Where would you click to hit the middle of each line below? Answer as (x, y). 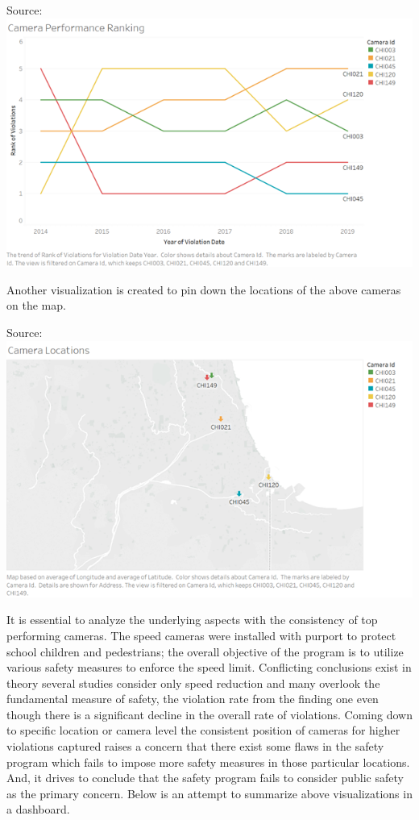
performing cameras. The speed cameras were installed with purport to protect (201, 635)
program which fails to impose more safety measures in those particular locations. (208, 762)
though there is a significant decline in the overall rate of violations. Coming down (209, 714)
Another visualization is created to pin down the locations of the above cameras (204, 289)
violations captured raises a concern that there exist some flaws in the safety (195, 746)
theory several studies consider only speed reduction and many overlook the (193, 683)
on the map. (36, 305)
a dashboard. (38, 809)
